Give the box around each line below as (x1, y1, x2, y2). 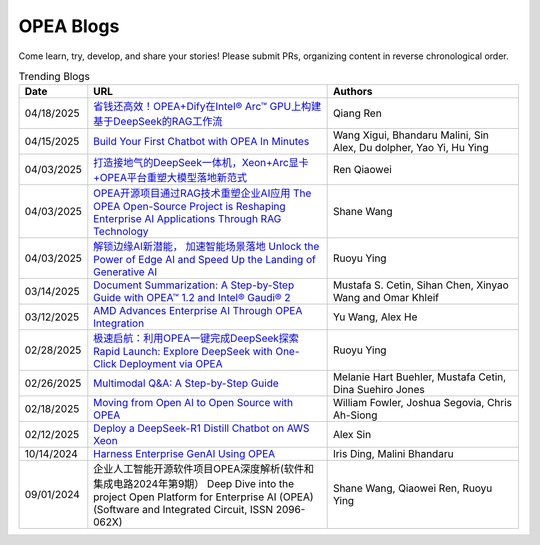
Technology (93, 225, 149, 239)
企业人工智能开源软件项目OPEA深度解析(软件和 (93, 462, 315, 476)
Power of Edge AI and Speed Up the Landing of (93, 253, 317, 267)
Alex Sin (332, 428, 372, 442)
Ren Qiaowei (332, 163, 392, 177)
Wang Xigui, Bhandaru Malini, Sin (332, 128, 489, 142)
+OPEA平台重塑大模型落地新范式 (93, 171, 247, 185)
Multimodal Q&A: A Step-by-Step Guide (93, 376, 279, 390)
